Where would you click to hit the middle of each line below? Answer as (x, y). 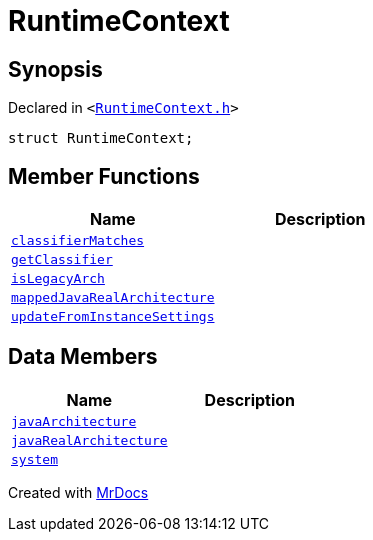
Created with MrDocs (78, 492)
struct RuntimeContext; (101, 138)
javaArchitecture (74, 421)
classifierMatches (78, 241)
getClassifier (62, 260)
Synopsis (55, 69)
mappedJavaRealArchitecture (113, 298)
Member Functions (104, 176)
